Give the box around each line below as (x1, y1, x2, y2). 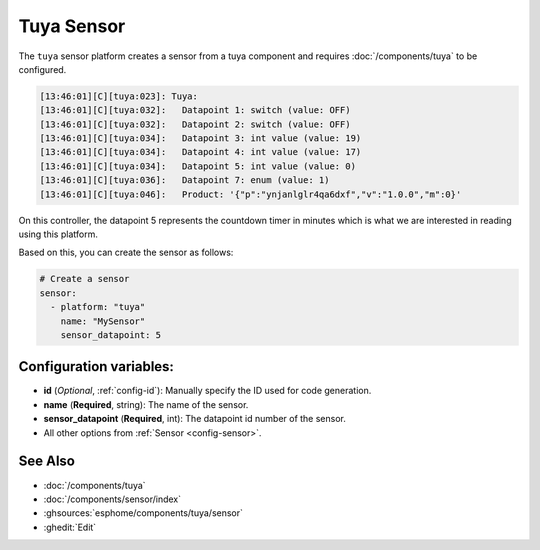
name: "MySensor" (60, 315, 146, 327)
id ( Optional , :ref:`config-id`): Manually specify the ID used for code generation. (43, 385, 372, 397)
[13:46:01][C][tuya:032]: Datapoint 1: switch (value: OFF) (39, 105, 351, 116)
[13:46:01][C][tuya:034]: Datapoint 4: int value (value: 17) (39, 146, 362, 158)
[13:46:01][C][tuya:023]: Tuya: (39, 90, 199, 102)
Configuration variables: (18, 358, 175, 375)
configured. (18, 63, 67, 75)
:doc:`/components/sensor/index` (43, 493, 182, 505)
